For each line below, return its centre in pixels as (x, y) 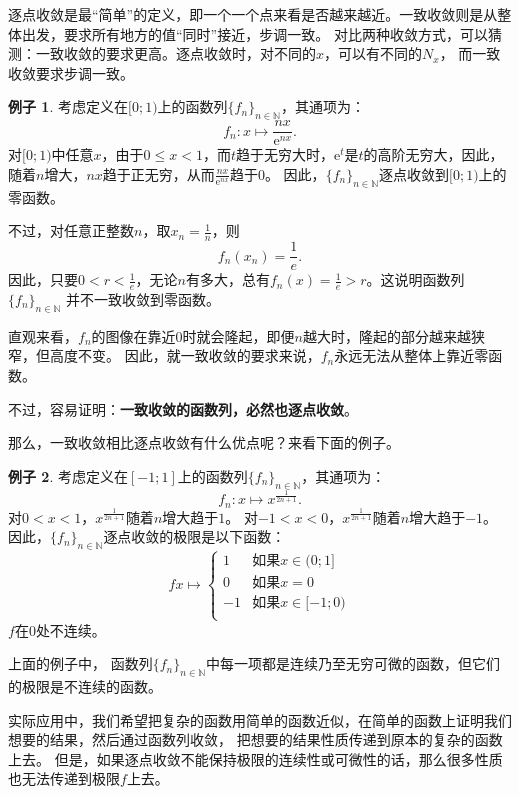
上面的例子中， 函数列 (80, 663)
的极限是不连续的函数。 (85, 686)
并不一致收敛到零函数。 (143, 298)
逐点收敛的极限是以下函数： (194, 536)
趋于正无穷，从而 (158, 173)
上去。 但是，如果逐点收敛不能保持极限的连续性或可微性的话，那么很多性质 (255, 758)
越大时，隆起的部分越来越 (386, 335)
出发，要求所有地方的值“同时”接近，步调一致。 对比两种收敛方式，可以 (254, 33)
